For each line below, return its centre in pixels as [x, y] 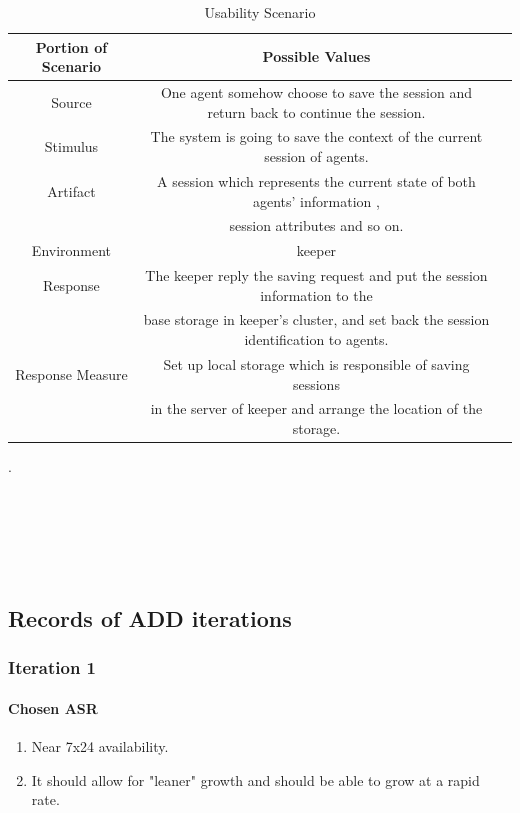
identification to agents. [316, 339]
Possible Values [316, 56]
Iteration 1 [52, 667]
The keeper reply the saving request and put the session [316, 275]
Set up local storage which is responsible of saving [316, 363]
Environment [71, 250]
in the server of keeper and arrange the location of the [316, 408]
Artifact [71, 190]
